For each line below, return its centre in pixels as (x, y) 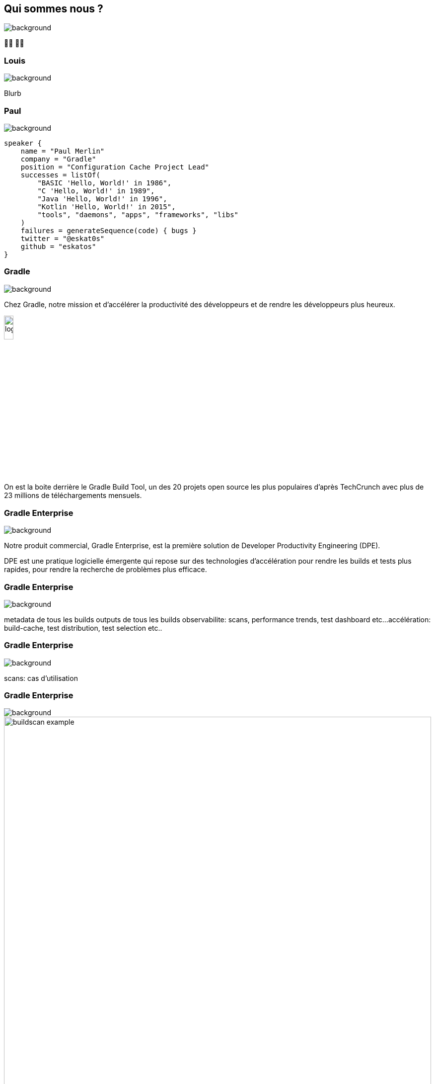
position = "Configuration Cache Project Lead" (115, 167)
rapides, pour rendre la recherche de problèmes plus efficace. (106, 570)
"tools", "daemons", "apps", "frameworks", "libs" (138, 214)
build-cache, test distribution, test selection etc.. (83, 628)
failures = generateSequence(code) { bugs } (109, 230)
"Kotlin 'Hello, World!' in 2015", (107, 207)
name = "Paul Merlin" (63, 151)
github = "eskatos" (58, 246)
